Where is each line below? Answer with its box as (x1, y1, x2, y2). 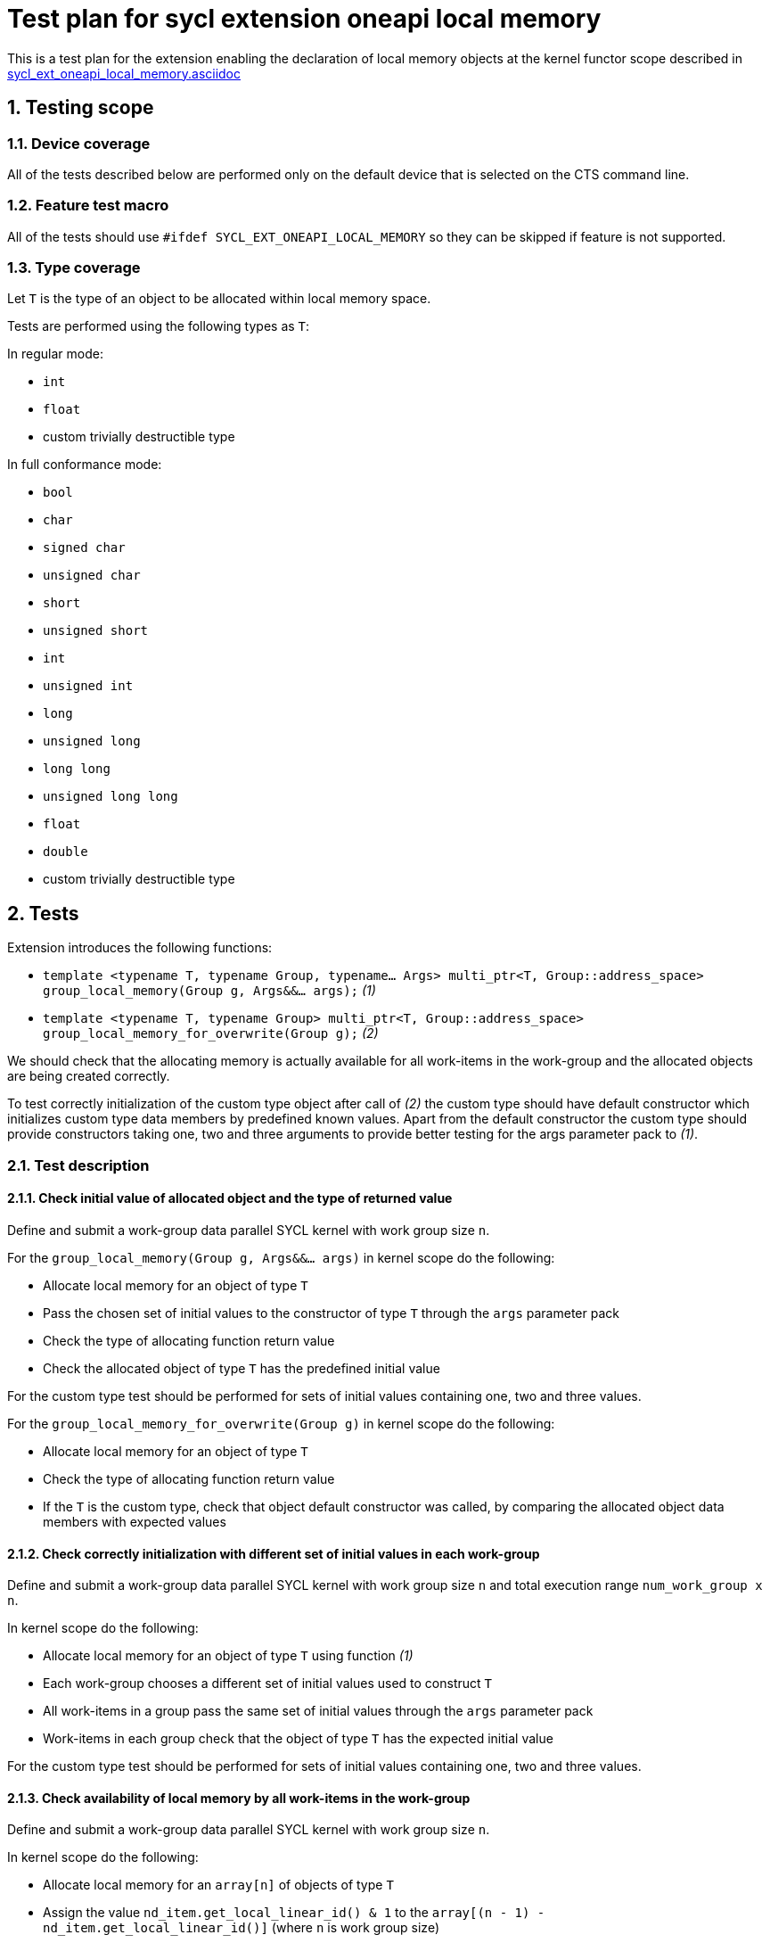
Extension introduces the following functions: (7, 940, 273, 956)
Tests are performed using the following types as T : (7, 318, 310, 334)
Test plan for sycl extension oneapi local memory (7, 4, 602, 34)
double (43, 844, 88, 860)
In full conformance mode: (7, 457, 162, 473)
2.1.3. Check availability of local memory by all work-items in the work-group (7, 1790, 471, 1806)
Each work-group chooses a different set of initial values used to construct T (43, 1675, 493, 1692)
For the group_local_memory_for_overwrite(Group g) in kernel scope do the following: (7, 1415, 555, 1431)
